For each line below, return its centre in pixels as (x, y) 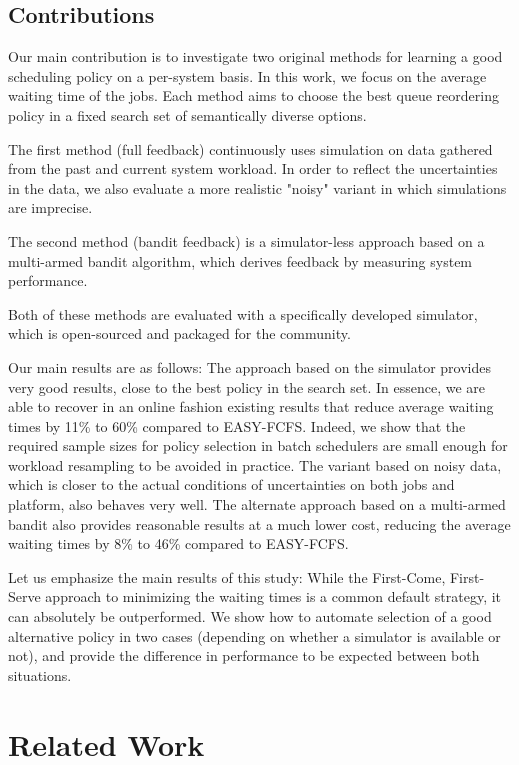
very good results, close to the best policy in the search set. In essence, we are (247, 386)
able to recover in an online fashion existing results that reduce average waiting (251, 406)
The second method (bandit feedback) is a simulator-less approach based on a (246, 240)
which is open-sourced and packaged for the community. (179, 333)
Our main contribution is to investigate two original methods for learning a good (255, 56)
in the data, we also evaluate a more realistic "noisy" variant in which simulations (257, 187)
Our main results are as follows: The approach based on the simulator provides (249, 366)
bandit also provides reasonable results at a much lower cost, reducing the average (259, 523)
